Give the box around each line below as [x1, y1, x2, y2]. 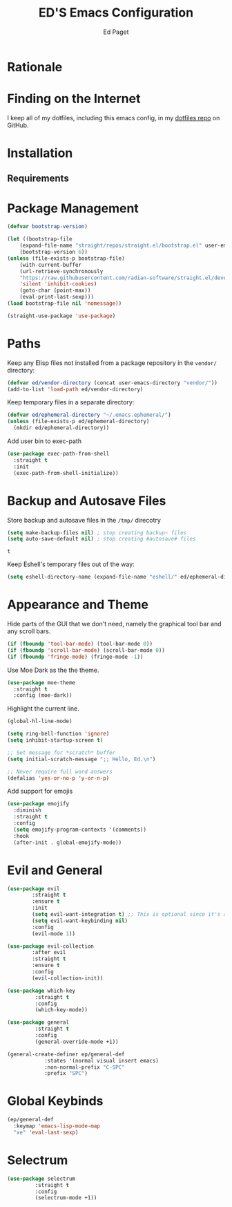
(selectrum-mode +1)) [35, 1195, 97, 1201]
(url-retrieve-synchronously [19, 268, 104, 274]
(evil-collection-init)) [32, 975, 104, 982]
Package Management [7, 200, 139, 216]
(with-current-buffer [19, 261, 81, 268]
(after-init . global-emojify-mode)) [13, 839, 122, 846]
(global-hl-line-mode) [7, 718, 72, 725]
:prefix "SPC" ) [43, 1070, 88, 1077]
